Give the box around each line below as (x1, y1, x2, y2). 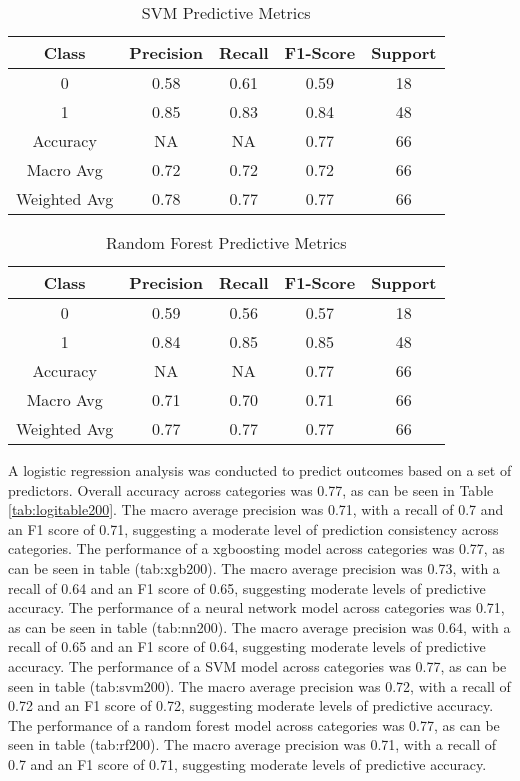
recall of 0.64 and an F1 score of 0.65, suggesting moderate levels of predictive (8, 577, 486, 598)
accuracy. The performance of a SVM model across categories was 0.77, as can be (8, 655, 507, 676)
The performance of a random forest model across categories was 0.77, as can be (8, 714, 500, 735)
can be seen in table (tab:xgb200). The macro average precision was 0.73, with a (8, 557, 500, 578)
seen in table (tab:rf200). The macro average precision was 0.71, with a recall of (8, 734, 497, 755)
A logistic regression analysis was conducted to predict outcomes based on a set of (8, 460, 512, 480)
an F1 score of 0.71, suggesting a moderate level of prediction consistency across (8, 518, 499, 539)
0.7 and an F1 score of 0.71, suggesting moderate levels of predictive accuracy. (8, 753, 487, 774)
